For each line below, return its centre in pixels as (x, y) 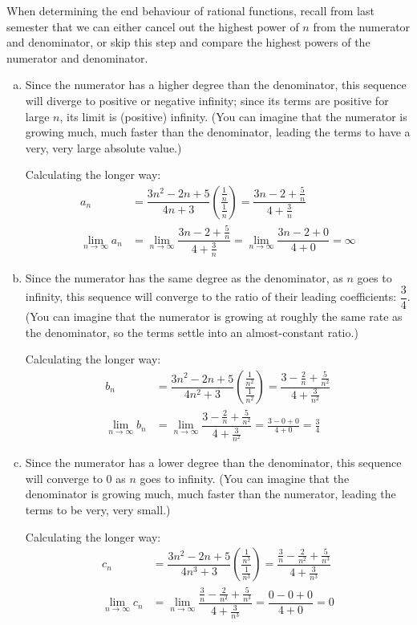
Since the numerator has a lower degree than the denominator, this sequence (213, 463)
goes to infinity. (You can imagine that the (245, 478)
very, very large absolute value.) (103, 147)
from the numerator (362, 26)
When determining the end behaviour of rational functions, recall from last (190, 10)
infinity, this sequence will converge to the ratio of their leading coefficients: (211, 296)
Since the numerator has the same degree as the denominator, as (184, 277)
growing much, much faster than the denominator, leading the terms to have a (218, 132)
